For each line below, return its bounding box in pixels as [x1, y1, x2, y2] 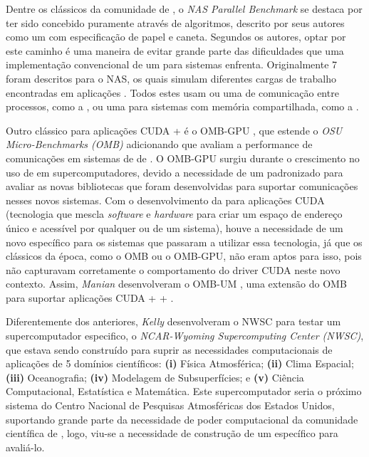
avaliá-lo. [6, 439, 45, 454]
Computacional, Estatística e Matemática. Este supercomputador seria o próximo [6, 384, 362, 399]
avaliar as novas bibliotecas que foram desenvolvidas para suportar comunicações [6, 179, 358, 194]
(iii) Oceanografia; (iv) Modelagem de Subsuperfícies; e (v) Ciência [6, 369, 304, 384]
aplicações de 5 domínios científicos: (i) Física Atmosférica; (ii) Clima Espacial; [6, 356, 354, 371]
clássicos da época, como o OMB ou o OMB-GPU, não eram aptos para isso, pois [6, 248, 362, 263]
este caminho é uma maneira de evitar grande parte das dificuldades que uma [6, 43, 344, 58]
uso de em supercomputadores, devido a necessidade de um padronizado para [6, 164, 343, 179]
